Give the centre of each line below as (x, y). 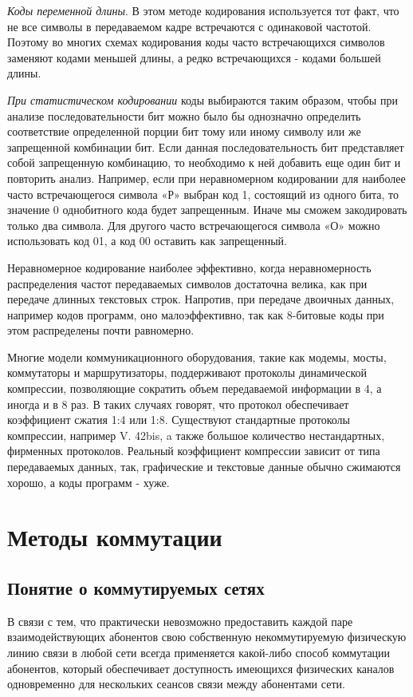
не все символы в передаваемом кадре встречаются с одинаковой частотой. (189, 26)
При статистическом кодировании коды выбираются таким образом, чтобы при (203, 99)
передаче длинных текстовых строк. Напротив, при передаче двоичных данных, (201, 299)
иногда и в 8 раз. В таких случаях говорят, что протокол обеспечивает (178, 404)
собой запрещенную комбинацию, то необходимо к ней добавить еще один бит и (204, 162)
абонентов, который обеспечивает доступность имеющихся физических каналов (201, 668)
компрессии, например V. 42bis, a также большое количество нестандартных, (196, 435)
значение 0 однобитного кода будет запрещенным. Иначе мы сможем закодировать (207, 210)
